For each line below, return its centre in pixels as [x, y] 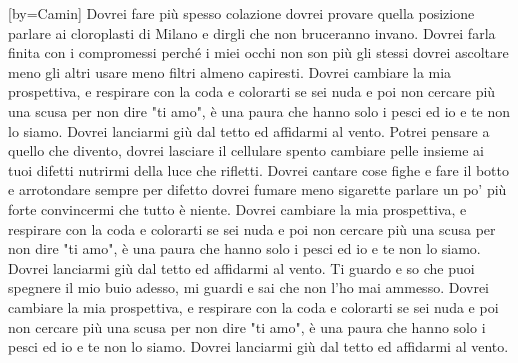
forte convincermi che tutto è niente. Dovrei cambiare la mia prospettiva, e [237, 208]
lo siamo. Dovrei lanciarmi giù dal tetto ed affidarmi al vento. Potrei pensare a [249, 130]
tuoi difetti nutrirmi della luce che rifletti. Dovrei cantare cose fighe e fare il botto [259, 169]
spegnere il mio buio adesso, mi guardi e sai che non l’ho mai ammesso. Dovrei [248, 287]
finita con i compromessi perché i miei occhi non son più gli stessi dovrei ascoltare [258, 52]
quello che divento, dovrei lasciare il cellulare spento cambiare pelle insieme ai [246, 150]
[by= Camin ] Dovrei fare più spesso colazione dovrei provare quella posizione [241, 13]
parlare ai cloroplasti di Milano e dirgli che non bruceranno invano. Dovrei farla [252, 32]
